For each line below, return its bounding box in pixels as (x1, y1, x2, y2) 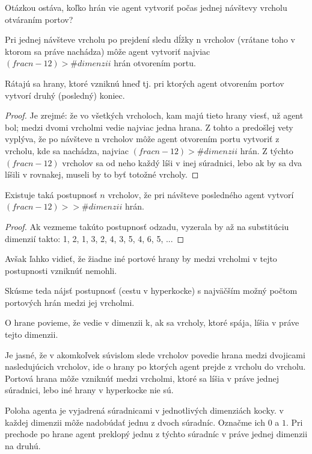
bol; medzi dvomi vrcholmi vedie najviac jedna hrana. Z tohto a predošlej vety (5, 120, 293, 133)
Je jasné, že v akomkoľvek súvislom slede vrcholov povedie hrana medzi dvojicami (5, 348, 305, 361)
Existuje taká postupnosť (5, 188, 97, 201)
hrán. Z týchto (240, 144, 293, 157)
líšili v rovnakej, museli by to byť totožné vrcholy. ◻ (5, 168, 199, 181)
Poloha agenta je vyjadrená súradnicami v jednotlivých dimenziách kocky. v (5, 404, 284, 417)
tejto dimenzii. (5, 328, 58, 341)
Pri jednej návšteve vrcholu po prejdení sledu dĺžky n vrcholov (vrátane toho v (5, 33, 295, 46)
